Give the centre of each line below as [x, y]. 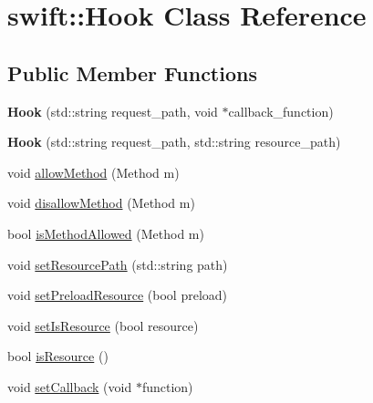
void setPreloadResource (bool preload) [118, 295]
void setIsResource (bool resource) [103, 325]
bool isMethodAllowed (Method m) [106, 233]
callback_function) [281, 111]
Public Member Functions [132, 72]
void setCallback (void [70, 386]
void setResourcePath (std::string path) [118, 264]
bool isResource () [58, 356]
